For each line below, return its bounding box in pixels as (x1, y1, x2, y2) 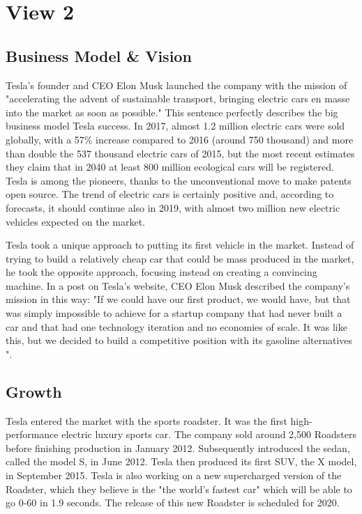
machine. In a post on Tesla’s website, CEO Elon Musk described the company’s (6, 278, 350, 293)
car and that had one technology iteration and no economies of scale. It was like (6, 319, 347, 334)
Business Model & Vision (6, 45, 192, 66)
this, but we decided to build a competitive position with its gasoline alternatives (6, 333, 353, 348)
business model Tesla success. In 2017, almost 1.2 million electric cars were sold (6, 118, 345, 133)
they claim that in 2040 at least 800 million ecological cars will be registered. (6, 159, 334, 174)
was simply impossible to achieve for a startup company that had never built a (6, 306, 342, 320)
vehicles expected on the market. (6, 214, 145, 228)
